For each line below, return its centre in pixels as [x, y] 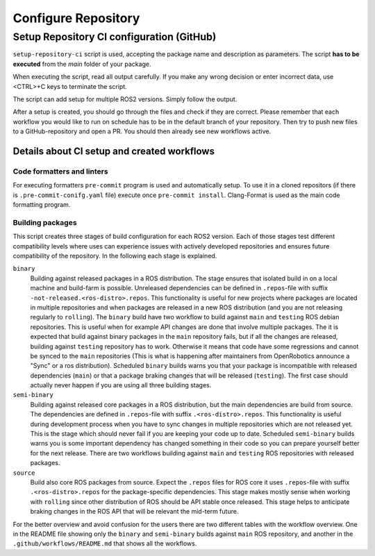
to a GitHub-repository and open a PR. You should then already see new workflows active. [142, 131]
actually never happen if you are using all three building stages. [121, 385]
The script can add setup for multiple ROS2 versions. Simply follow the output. [125, 99]
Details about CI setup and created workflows [114, 151]
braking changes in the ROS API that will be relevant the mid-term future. [134, 512]
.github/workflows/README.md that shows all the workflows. [105, 544]
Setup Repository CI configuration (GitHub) [115, 37]
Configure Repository [76, 18]
